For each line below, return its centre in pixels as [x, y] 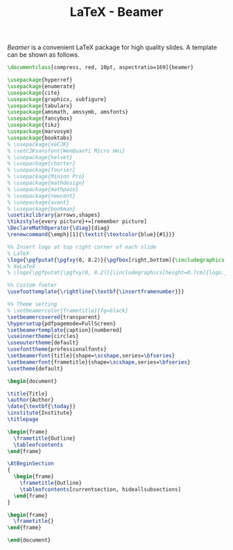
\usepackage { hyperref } [40, 80]
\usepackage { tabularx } [40, 106]
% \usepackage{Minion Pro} [46, 177]
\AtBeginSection [31, 464]
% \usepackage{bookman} [42, 209]
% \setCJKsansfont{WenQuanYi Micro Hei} [67, 151]
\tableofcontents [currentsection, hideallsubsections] [101, 489]
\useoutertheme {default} [43, 343]
